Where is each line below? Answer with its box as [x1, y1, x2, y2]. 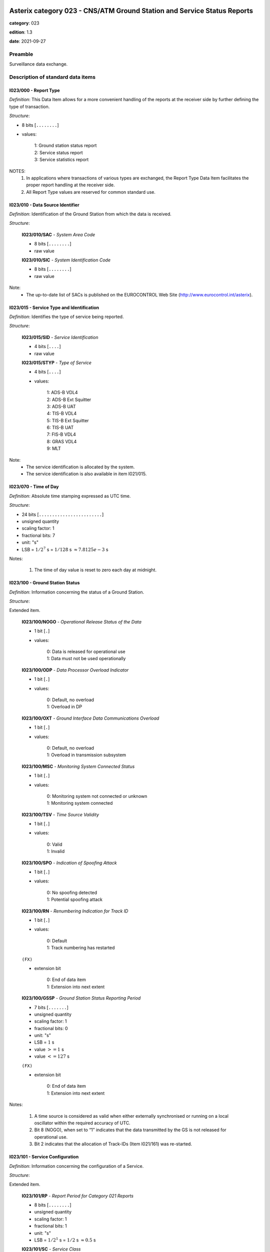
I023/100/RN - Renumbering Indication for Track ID [21, 908, 128, 914]
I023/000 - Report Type [9, 88, 60, 93]
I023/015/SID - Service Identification [21, 334, 98, 340]
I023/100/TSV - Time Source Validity [21, 811, 99, 817]
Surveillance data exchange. [9, 61, 68, 67]
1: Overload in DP [46, 704, 82, 710]
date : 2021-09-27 [9, 38, 46, 45]
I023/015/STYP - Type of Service [21, 360, 92, 366]
